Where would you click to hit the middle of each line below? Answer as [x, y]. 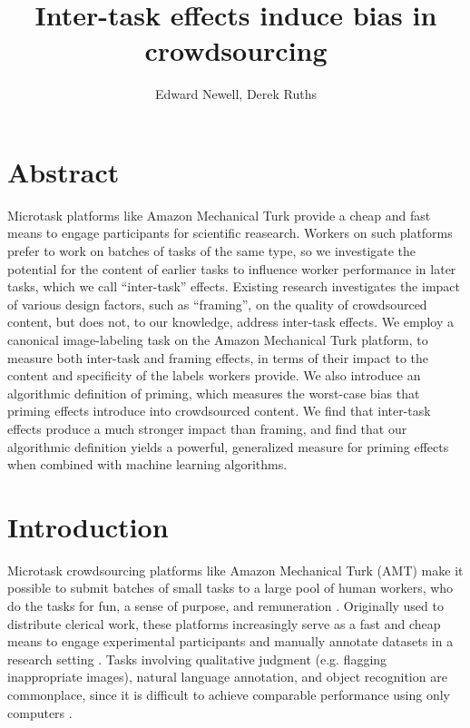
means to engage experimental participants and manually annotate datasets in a [230, 641]
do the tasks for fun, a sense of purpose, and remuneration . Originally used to [225, 606]
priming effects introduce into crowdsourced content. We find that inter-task [219, 411]
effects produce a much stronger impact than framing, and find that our [207, 428]
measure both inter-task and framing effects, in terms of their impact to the [218, 357]
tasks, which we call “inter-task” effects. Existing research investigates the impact [234, 286]
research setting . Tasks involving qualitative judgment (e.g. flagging [197, 659]
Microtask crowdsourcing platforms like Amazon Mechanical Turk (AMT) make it [235, 570]
